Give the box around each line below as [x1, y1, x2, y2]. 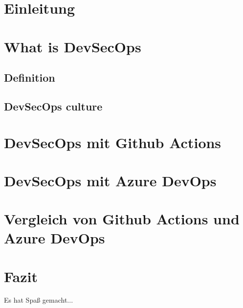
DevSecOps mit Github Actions [4, 132, 221, 152]
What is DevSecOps [4, 36, 141, 56]
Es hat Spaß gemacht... [4, 294, 73, 305]
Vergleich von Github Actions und [4, 209, 240, 229]
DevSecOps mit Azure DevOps [4, 170, 217, 190]
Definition [4, 70, 55, 85]
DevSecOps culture [4, 98, 103, 113]
